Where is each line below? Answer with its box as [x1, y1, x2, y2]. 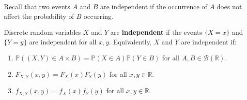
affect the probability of [4, 11, 74, 21]
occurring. [83, 11, 113, 21]
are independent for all [29, 36, 97, 46]
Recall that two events [4, 1, 70, 11]
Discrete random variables [4, 27, 81, 37]
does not [216, 1, 242, 11]
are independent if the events [110, 27, 202, 37]
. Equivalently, [109, 36, 152, 46]
